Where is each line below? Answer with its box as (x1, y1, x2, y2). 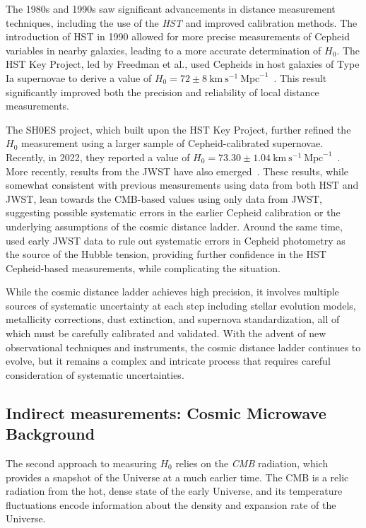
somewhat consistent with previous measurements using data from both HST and (6, 177, 359, 192)
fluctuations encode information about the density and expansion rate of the (6, 497, 336, 512)
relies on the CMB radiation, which (175, 456, 329, 471)
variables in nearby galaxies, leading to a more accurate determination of (6, 42, 321, 57)
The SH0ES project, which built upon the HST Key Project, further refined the (6, 122, 351, 136)
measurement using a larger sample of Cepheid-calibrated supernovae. (20, 136, 324, 151)
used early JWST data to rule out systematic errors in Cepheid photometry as (6, 233, 346, 247)
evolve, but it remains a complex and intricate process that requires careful (6, 353, 331, 368)
